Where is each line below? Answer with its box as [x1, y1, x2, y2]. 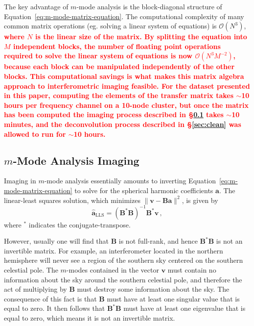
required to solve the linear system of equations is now [4, 50, 192, 61]
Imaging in [4, 176, 36, 186]
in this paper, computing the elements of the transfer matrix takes [4, 90, 234, 100]
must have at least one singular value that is [107, 293, 240, 303]
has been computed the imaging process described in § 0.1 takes [4, 109, 224, 120]
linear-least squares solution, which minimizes [4, 195, 140, 205]
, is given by [182, 195, 218, 205]
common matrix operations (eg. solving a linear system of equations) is [4, 21, 217, 31]
